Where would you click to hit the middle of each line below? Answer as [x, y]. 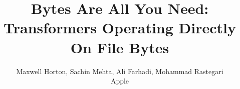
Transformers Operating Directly [120, 28]
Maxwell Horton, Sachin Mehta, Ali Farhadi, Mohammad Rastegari [120, 71]
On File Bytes [120, 47]
